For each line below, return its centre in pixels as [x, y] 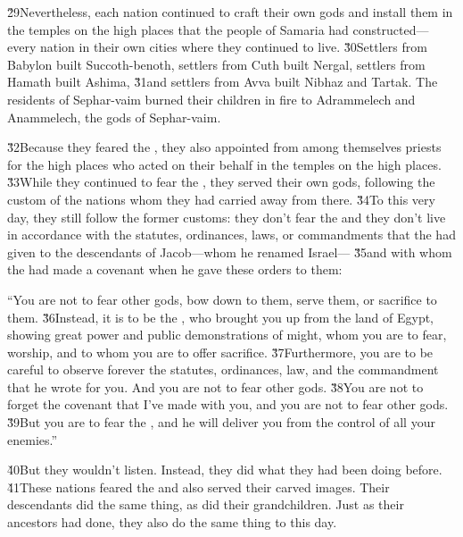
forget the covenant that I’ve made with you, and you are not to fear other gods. [228, 404]
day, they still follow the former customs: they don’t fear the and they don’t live [227, 217]
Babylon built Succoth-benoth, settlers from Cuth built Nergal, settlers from [216, 64]
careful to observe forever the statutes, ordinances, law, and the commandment [223, 369]
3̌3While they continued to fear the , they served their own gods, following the [221, 182]
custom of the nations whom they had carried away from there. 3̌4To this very [221, 199]
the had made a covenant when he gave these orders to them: [175, 269]
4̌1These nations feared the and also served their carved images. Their [198, 487]
